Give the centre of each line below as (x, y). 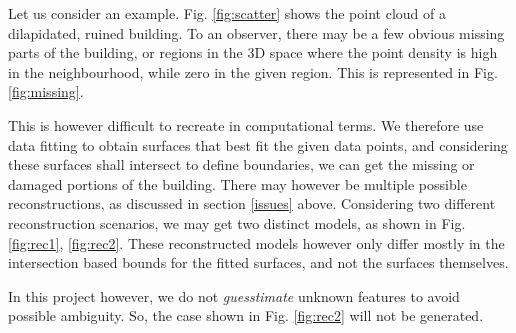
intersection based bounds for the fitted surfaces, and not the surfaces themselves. (258, 262)
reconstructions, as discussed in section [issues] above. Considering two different (252, 203)
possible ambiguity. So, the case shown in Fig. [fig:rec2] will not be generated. (246, 315)
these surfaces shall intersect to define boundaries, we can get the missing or (241, 164)
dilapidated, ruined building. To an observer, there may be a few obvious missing (256, 32)
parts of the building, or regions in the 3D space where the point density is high (253, 52)
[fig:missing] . (46, 91)
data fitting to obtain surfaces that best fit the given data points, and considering (258, 144)
